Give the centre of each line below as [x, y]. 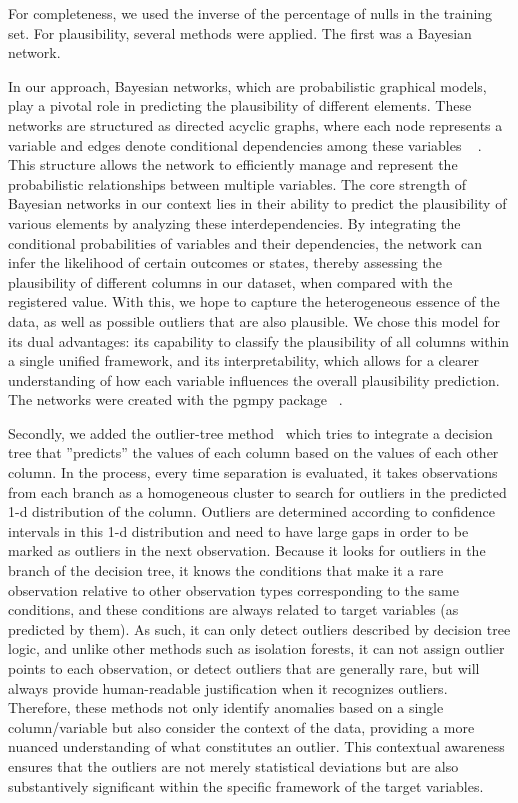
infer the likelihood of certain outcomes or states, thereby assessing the [225, 262]
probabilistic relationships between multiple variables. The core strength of [237, 183]
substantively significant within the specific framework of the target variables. [246, 785]
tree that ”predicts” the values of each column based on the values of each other [253, 452]
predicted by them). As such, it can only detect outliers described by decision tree [259, 628]
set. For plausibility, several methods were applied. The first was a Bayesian [240, 32]
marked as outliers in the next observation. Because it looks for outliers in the [247, 550]
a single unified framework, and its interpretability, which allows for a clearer [244, 360]
